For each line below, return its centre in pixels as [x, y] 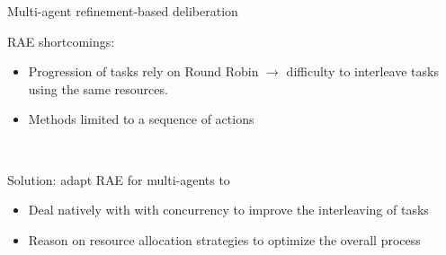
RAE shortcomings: [61, 41]
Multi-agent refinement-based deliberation [123, 11]
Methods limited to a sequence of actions [141, 119]
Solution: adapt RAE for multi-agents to [119, 179]
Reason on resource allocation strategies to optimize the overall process [224, 239]
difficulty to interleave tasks [362, 71]
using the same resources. [98, 88]
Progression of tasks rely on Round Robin [143, 71]
